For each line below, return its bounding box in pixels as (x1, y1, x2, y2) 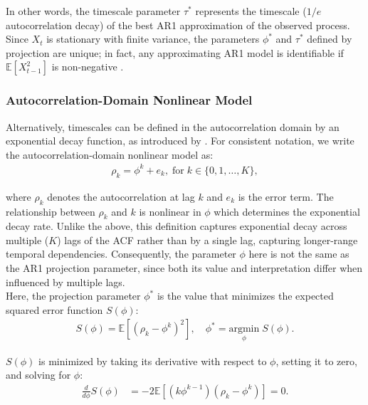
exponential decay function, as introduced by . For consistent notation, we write (6, 133, 354, 148)
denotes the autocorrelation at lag (47, 189, 195, 204)
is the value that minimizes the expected (157, 288, 334, 303)
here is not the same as (248, 246, 349, 261)
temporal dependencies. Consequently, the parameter (6, 246, 236, 261)
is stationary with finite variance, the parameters (46, 31, 260, 46)
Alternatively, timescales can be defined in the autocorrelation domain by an (6, 119, 340, 134)
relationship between (6, 204, 95, 219)
